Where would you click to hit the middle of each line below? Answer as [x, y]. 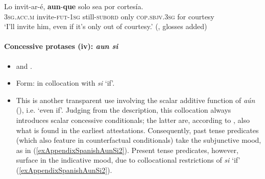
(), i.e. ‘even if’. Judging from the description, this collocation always [124, 110]
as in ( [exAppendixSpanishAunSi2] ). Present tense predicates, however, [127, 150]
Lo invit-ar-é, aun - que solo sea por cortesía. [74, 6]
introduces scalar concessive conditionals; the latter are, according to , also [133, 120]
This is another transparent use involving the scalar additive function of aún [136, 100]
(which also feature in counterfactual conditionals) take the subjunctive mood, [139, 140]
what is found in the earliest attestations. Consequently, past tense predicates [137, 130]
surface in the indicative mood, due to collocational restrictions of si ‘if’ [128, 160]
